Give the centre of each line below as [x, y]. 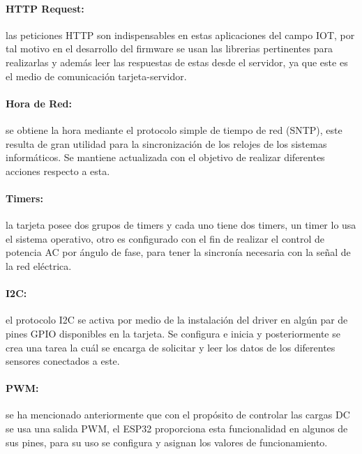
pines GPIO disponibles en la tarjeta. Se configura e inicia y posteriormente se [173, 333]
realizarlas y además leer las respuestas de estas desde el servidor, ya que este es [177, 62]
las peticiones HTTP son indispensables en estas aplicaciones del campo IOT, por [180, 35]
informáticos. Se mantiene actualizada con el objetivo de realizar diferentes [165, 157]
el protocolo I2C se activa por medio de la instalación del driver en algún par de [177, 320]
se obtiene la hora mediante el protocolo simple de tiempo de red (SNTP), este [174, 129]
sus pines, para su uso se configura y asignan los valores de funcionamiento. [167, 442]
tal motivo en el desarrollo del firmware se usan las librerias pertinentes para [169, 48]
